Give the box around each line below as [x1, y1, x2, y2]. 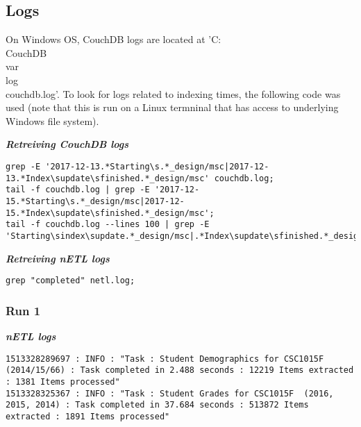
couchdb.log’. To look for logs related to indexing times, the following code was [6, 86, 341, 101]
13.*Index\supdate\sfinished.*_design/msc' [6, 173, 210, 183]
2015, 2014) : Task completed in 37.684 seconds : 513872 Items [6, 400, 309, 410]
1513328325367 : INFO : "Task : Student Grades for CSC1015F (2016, [6, 388, 334, 399]
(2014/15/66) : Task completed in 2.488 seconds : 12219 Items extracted [6, 365, 354, 376]
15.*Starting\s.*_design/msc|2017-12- [6, 196, 185, 206]
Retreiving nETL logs [6, 251, 110, 265]
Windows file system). [6, 113, 99, 128]
